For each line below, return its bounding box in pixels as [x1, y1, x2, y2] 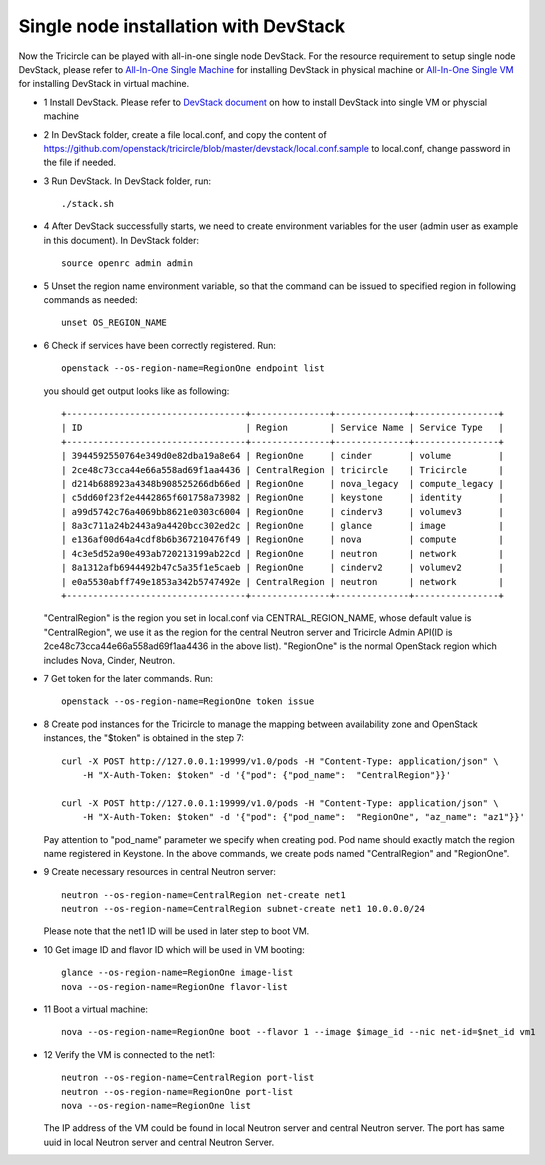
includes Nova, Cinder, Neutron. [43, 654, 175, 666]
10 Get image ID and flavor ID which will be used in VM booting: [43, 943, 305, 955]
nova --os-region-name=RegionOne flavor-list [61, 981, 289, 992]
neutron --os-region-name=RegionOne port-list [61, 1086, 294, 1097]
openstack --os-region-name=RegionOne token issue [61, 696, 315, 707]
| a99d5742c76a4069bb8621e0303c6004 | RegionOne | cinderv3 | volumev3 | [61, 506, 505, 517]
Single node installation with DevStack [18, 15, 346, 37]
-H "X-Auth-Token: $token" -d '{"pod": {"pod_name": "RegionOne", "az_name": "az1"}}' [81, 811, 525, 823]
